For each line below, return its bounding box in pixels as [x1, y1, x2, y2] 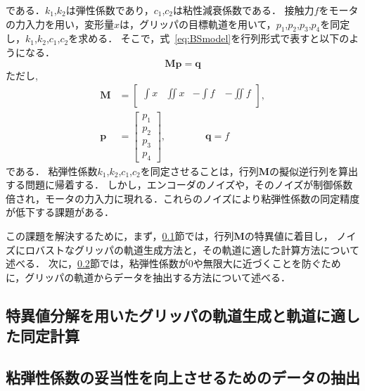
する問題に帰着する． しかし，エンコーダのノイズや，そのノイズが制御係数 [6, 177, 353, 192]
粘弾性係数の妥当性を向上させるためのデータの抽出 [6, 366, 360, 387]
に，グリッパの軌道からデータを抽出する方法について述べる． [6, 269, 290, 284]
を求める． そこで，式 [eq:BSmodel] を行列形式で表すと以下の [68, 31, 350, 46]
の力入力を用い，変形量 [6, 16, 114, 31]
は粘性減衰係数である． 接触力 [173, 3, 314, 17]
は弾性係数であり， [65, 3, 154, 17]
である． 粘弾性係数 [6, 163, 98, 178]
